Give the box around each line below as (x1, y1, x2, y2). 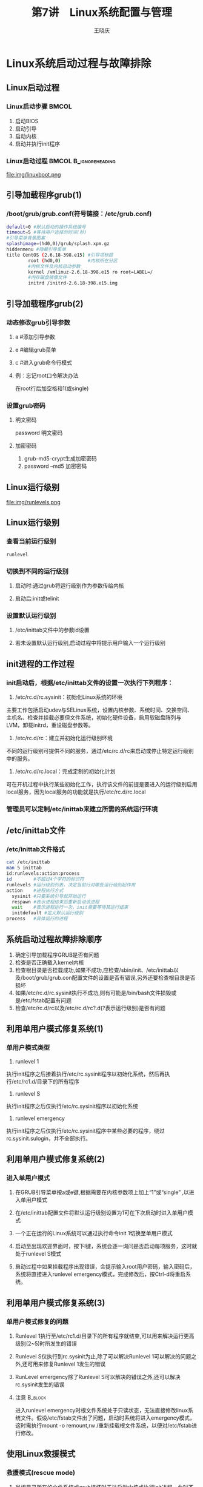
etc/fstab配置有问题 (22, 996, 72, 1004)
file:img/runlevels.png (6, 499, 61, 506)
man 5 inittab (6, 865, 42, 871)
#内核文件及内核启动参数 (28, 263, 81, 269)
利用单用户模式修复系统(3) (6, 1298, 105, 1308)
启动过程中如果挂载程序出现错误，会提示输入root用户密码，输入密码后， (15, 1263, 196, 1270)
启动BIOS (15, 117, 39, 124)
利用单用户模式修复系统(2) (6, 1154, 105, 1164)
